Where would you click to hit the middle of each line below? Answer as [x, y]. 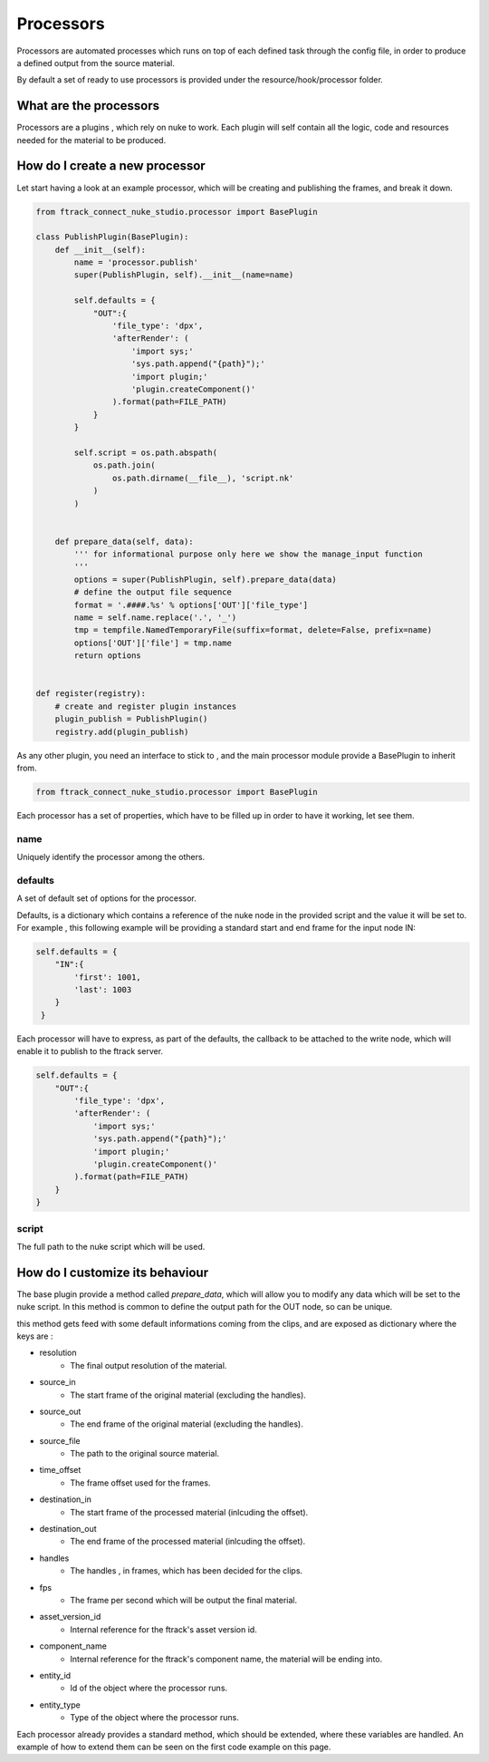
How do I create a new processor [111, 166]
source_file [60, 1440]
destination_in [66, 1499]
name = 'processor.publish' [136, 262]
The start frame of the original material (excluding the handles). [188, 1395]
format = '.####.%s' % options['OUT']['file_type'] [191, 605]
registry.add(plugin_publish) [122, 731]
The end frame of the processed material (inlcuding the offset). [188, 1542]
